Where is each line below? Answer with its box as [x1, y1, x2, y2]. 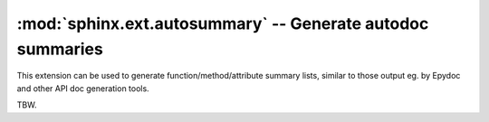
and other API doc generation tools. [16, 82, 149, 94]
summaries [16, 39, 103, 59]
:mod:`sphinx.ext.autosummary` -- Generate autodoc [16, 14, 429, 33]
